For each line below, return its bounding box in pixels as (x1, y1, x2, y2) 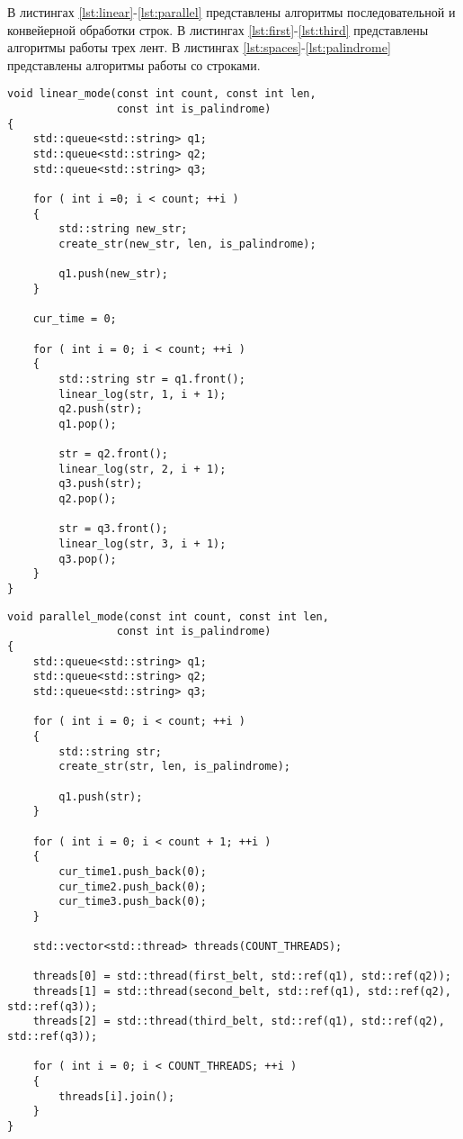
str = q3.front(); (58, 522, 168, 536)
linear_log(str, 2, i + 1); (58, 462, 227, 475)
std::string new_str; (58, 222, 188, 236)
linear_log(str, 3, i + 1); (58, 538, 227, 551)
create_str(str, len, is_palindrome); (58, 760, 290, 773)
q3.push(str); (58, 477, 143, 491)
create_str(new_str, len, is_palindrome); (58, 237, 316, 250)
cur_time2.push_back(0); (58, 880, 207, 893)
